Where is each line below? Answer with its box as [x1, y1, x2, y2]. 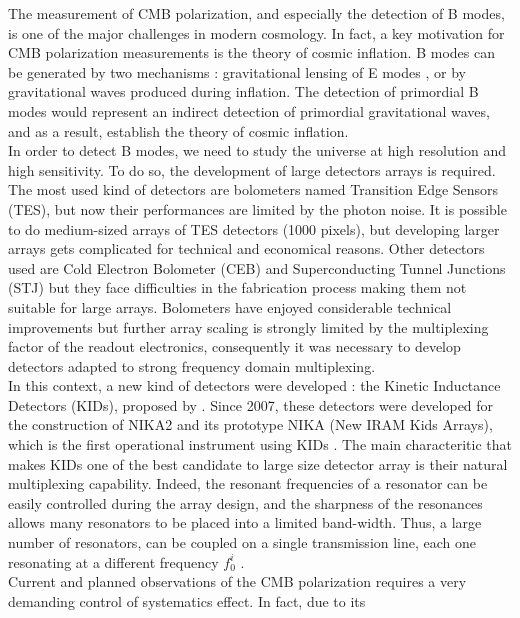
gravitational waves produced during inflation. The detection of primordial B [8, 81, 479, 102]
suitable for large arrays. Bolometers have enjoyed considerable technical [8, 296, 452, 317]
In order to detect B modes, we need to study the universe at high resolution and [8, 140, 507, 161]
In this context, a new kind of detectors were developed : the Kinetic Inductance [8, 375, 501, 396]
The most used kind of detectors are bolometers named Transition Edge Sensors [8, 179, 499, 200]
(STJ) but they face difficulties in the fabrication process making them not [8, 277, 467, 298]
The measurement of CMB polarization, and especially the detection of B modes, [8, 3, 505, 23]
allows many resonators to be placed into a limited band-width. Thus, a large [8, 512, 482, 533]
